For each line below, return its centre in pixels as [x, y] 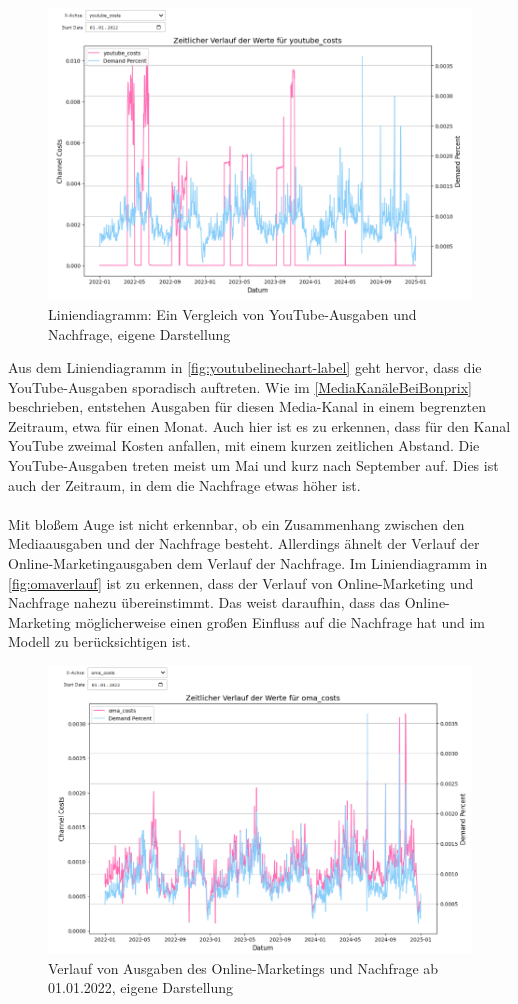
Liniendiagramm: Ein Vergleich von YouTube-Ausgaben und [232, 313]
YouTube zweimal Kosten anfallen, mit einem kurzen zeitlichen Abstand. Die [244, 445]
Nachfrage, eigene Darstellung [139, 333]
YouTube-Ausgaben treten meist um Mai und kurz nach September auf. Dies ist [253, 465]
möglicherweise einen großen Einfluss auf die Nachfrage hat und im [280, 621]
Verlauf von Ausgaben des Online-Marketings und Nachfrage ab [243, 967]
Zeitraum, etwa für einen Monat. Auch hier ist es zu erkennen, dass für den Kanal [259, 425]
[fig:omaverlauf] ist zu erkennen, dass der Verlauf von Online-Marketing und [241, 582]
